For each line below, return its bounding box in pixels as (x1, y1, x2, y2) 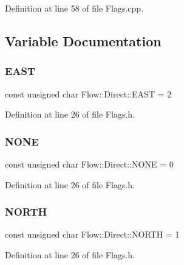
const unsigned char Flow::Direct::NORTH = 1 (5, 228, 180, 241)
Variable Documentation (5, 31, 162, 50)
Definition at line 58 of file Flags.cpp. (5, 2, 143, 14)
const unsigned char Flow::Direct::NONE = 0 (5, 158, 174, 170)
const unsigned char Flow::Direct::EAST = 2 (5, 87, 172, 100)
